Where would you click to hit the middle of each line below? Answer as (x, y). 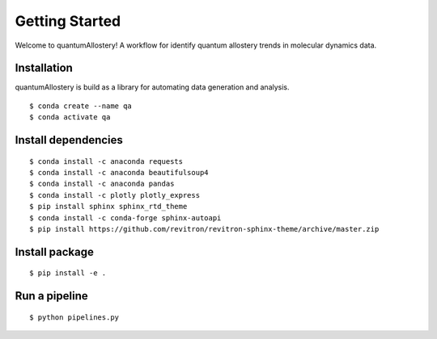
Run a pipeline (51, 296)
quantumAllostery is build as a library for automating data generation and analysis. (153, 87)
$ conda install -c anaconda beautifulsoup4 (119, 173)
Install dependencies (69, 140)
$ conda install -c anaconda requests (106, 161)
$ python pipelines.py (74, 317)
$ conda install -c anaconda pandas (102, 184)
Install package (55, 251)
